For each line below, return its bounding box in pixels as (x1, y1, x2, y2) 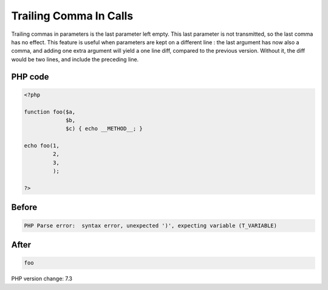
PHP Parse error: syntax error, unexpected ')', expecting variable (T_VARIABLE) (24, 222, 278, 229)
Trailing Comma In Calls (11, 9, 134, 22)
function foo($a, (24, 108, 76, 115)
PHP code (11, 72, 49, 82)
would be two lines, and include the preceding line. (11, 55, 139, 63)
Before (11, 202, 38, 212)
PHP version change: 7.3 (11, 275, 73, 282)
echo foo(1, (24, 143, 60, 149)
